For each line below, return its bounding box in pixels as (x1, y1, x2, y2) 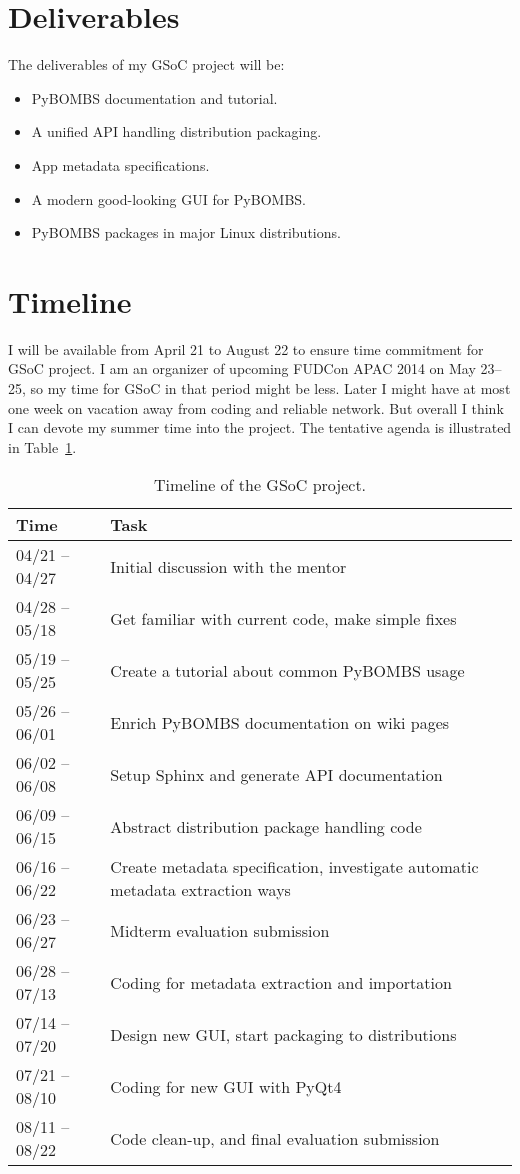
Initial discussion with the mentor (110, 554, 347, 578)
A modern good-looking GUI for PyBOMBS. (31, 188, 306, 209)
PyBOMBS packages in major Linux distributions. (31, 222, 341, 243)
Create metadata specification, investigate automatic (110, 855, 479, 879)
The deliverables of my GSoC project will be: (8, 54, 285, 75)
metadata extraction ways (110, 878, 291, 902)
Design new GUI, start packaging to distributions (110, 1022, 457, 1046)
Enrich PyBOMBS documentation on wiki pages (110, 710, 450, 734)
